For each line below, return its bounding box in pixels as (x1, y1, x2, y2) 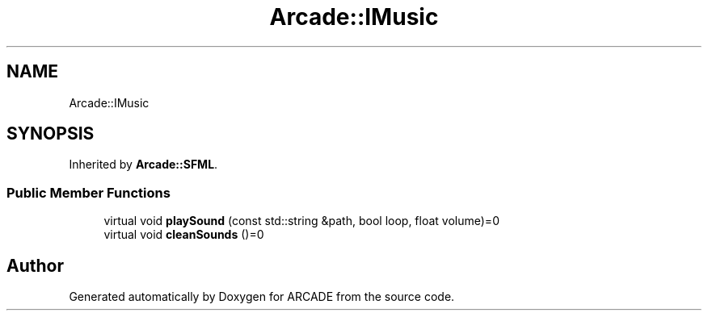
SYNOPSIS (6, 123, 95, 144)
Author (6, 255, 64, 276)
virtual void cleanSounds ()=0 (103, 227, 264, 242)
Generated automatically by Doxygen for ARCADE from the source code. (69, 290, 455, 304)
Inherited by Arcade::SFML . (69, 157, 218, 172)
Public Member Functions (6, 184, 171, 201)
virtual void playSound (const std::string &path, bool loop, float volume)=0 (103, 214, 499, 228)
